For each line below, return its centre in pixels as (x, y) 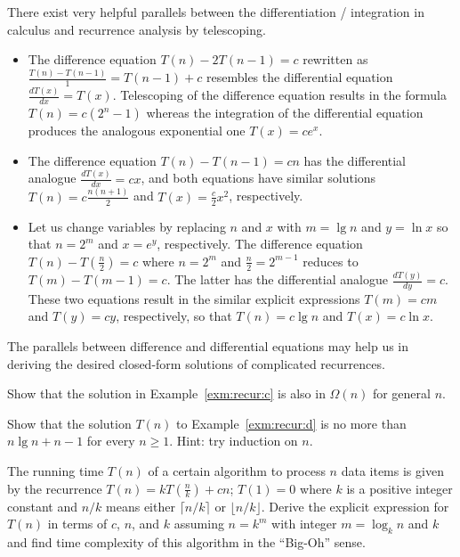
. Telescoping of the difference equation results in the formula (279, 95)
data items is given (392, 471)
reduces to (331, 261)
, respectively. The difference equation (260, 244)
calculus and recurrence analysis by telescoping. (137, 29)
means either (141, 506)
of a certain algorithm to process (237, 471)
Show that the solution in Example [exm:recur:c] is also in (166, 393)
